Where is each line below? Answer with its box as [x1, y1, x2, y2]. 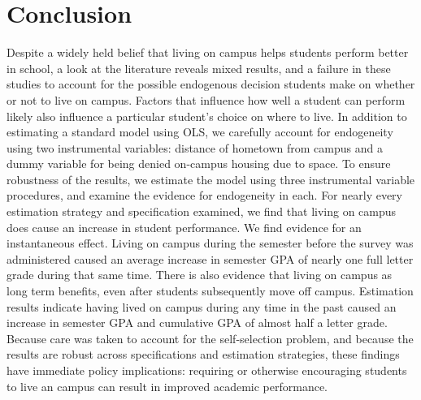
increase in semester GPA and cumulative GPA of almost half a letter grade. [7, 314, 388, 331]
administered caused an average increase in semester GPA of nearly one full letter [7, 250, 414, 267]
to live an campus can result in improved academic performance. [7, 377, 328, 394]
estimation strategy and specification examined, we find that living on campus [7, 203, 397, 220]
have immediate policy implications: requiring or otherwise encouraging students [7, 362, 407, 378]
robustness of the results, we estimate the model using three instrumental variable [7, 170, 415, 187]
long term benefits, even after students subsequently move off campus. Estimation [7, 282, 414, 299]
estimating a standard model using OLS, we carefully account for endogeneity [7, 123, 393, 140]
